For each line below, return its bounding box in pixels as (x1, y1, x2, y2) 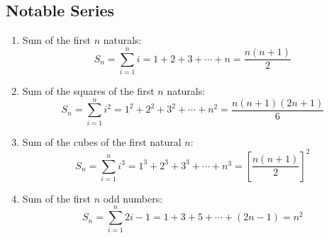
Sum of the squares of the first (22, 83, 155, 98)
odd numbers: (103, 191, 163, 205)
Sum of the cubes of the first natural (22, 134, 182, 149)
